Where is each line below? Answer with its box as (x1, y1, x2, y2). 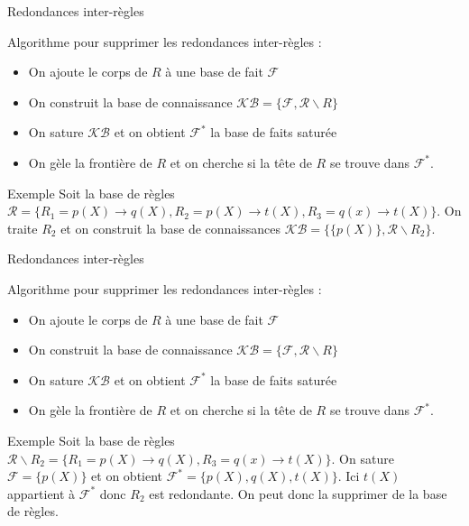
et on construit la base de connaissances (60, 218, 280, 237)
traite (7, 218, 38, 237)
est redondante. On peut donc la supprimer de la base (149, 484, 447, 503)
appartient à (7, 484, 76, 503)
